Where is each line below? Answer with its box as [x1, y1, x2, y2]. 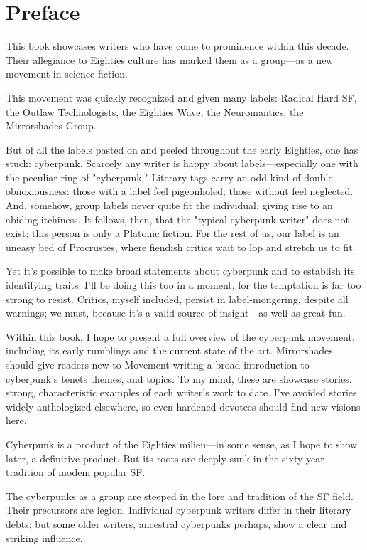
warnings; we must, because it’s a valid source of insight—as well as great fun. [6, 305, 346, 320]
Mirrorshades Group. [6, 118, 97, 133]
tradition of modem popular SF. [6, 465, 146, 480]
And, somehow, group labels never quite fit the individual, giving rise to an [6, 198, 333, 213]
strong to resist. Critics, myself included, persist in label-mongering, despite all [6, 291, 349, 306]
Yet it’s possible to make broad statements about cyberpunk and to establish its [6, 263, 355, 278]
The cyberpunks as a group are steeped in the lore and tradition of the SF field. [6, 488, 354, 503]
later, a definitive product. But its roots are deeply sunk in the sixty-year [6, 450, 324, 465]
